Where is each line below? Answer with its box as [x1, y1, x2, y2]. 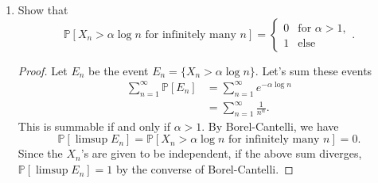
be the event [88, 62, 149, 78]
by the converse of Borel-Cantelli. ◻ [116, 161, 294, 177]
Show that [18, 2, 68, 17]
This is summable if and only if [18, 117, 170, 134]
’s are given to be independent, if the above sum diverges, [80, 145, 362, 162]
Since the [18, 145, 63, 162]
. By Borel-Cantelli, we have [201, 117, 339, 134]
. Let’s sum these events [255, 62, 372, 78]
